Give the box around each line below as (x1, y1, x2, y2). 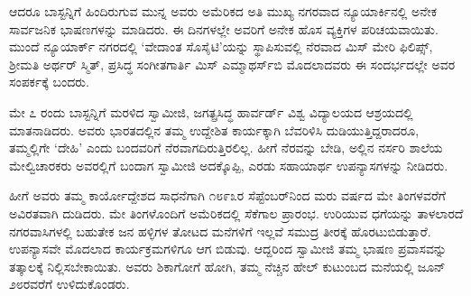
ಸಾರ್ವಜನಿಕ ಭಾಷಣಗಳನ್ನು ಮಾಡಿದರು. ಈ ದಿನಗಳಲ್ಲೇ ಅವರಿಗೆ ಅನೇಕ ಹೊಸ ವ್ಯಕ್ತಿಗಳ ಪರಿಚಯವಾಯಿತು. (9, 19, 439, 38)
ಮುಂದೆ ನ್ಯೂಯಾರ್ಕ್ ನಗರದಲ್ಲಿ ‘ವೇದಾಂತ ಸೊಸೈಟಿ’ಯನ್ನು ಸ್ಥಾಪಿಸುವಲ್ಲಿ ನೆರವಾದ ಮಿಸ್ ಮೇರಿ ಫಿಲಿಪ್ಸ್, (9, 37, 433, 56)
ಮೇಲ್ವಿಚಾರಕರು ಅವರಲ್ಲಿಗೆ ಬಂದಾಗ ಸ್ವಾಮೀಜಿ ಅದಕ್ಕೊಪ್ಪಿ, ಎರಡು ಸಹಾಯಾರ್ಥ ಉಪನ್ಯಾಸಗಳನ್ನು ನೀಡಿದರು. (9, 155, 448, 174)
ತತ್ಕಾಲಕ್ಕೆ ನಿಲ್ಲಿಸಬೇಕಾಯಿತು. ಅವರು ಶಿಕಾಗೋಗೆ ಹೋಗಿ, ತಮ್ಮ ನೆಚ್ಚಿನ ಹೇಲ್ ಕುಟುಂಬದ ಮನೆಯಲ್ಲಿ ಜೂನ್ (9, 256, 446, 275)
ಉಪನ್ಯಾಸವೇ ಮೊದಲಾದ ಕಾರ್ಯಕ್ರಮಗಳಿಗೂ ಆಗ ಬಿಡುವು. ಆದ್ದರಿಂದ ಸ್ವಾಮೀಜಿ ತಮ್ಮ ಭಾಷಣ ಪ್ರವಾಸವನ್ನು (9, 239, 448, 258)
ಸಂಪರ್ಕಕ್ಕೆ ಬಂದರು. (9, 72, 89, 91)
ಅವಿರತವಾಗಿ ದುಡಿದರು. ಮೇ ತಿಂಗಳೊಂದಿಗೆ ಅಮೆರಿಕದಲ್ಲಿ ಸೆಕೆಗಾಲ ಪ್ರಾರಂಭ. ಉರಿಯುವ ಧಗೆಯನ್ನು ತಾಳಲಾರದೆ (9, 203, 464, 222)
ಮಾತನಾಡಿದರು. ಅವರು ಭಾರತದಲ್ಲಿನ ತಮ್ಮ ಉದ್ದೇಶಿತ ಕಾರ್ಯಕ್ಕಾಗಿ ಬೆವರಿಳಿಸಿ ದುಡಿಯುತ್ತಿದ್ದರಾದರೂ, (9, 120, 420, 139)
